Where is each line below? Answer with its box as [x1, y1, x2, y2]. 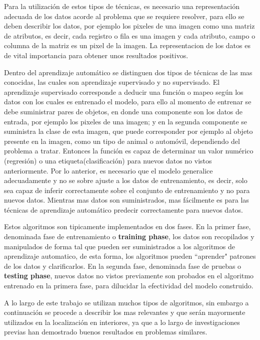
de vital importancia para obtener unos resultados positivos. [4, 50, 188, 60]
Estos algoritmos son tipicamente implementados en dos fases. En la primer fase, [4, 221, 251, 232]
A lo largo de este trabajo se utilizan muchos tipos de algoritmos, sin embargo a [4, 297, 249, 307]
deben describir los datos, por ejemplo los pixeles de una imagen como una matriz [4, 21, 255, 31]
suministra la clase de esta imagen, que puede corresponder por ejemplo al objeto [4, 126, 253, 136]
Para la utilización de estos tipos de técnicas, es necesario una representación [4, 1, 240, 11]
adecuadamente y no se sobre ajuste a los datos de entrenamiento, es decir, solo [4, 175, 247, 186]
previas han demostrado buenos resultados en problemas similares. [4, 326, 207, 337]
